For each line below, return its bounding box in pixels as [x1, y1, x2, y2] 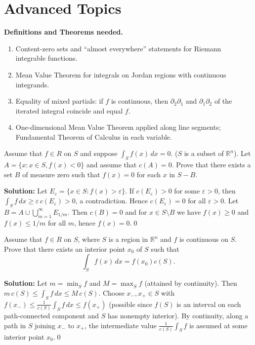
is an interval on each [176, 299, 241, 309]
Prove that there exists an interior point [4, 243, 126, 254]
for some [174, 186, 200, 196]
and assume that [86, 159, 137, 170]
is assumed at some [189, 320, 248, 330]
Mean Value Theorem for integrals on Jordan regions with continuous [15, 69, 226, 79]
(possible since [109, 299, 152, 309]
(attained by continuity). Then [144, 278, 237, 288]
